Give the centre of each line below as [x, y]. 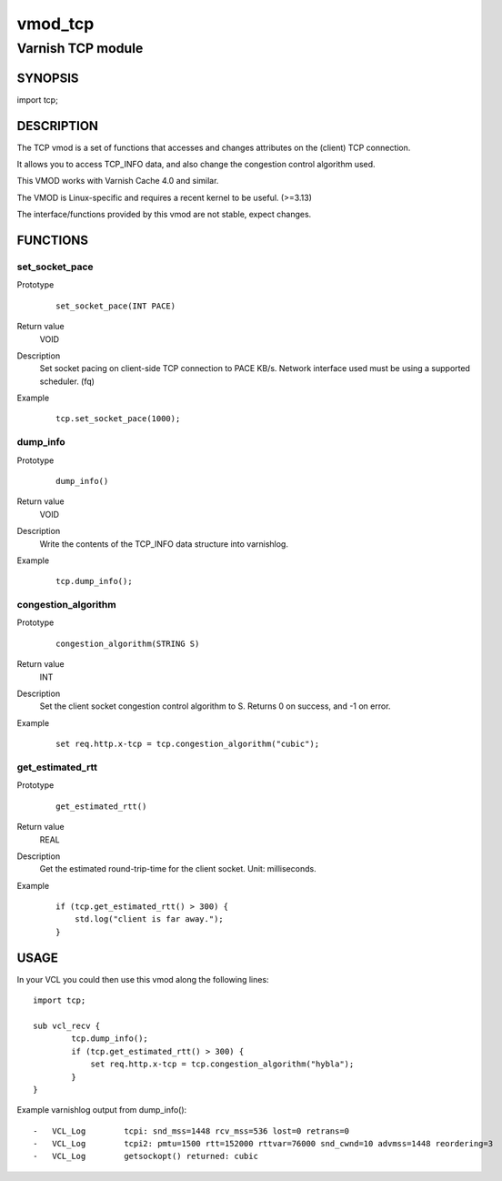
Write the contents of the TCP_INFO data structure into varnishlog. [164, 544]
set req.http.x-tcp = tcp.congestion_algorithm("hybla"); [222, 1064]
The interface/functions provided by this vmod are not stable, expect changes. [164, 215]
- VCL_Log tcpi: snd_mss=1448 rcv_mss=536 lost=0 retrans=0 [191, 1131]
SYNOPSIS [48, 78]
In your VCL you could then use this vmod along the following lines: [143, 979]
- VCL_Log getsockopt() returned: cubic [146, 1156]
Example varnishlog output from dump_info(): [102, 1110]
